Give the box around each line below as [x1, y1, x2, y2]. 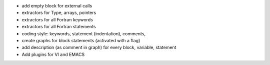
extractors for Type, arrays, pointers [21, 10, 96, 16]
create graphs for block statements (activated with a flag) [21, 37, 140, 43]
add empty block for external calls [21, 3, 92, 8]
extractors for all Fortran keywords [21, 16, 93, 22]
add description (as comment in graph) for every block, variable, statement [21, 45, 176, 51]
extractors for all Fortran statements [21, 24, 96, 30]
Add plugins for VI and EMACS [21, 51, 85, 57]
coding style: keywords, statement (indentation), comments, [21, 30, 146, 37]
